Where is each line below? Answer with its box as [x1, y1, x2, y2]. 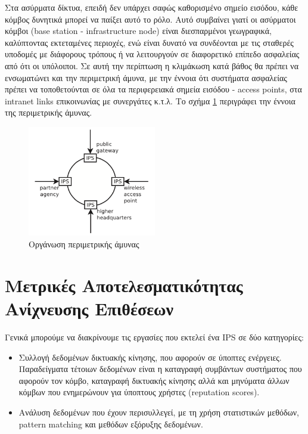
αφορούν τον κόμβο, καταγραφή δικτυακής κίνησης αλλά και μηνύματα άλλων [18, 374, 290, 386]
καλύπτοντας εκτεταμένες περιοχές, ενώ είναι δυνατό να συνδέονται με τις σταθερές [5, 36, 294, 48]
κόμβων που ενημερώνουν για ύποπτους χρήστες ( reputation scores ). [18, 386, 260, 398]
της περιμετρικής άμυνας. [5, 106, 92, 119]
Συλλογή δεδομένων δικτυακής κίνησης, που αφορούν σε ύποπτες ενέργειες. [18, 351, 282, 363]
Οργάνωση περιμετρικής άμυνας [29, 238, 139, 250]
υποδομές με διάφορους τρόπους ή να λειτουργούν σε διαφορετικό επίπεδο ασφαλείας [5, 48, 300, 60]
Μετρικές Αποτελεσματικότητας [5, 272, 243, 297]
